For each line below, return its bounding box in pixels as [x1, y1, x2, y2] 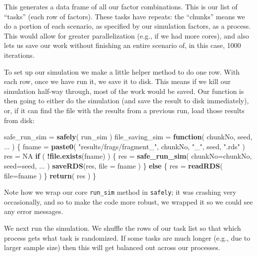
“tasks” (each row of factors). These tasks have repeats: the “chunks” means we [4, 11, 245, 21]
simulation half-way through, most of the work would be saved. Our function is [4, 85, 244, 96]
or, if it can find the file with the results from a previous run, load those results [4, 105, 245, 115]
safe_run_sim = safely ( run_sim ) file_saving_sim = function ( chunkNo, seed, [4, 131, 253, 142]
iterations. [4, 49, 35, 60]
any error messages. [4, 206, 63, 216]
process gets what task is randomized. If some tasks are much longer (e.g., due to [4, 232, 251, 243]
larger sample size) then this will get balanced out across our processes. [4, 242, 220, 253]
